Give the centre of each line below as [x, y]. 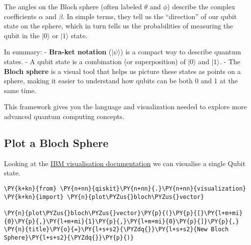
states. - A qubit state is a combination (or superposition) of [95, 61]
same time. [20, 90]
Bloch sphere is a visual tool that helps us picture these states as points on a [122, 71]
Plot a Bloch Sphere [56, 142]
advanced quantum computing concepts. [64, 116]
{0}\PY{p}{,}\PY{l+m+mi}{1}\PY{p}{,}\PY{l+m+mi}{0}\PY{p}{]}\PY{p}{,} [122, 221]
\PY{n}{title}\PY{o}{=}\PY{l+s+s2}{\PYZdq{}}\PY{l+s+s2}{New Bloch [116, 230]
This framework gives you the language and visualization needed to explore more [125, 107]
